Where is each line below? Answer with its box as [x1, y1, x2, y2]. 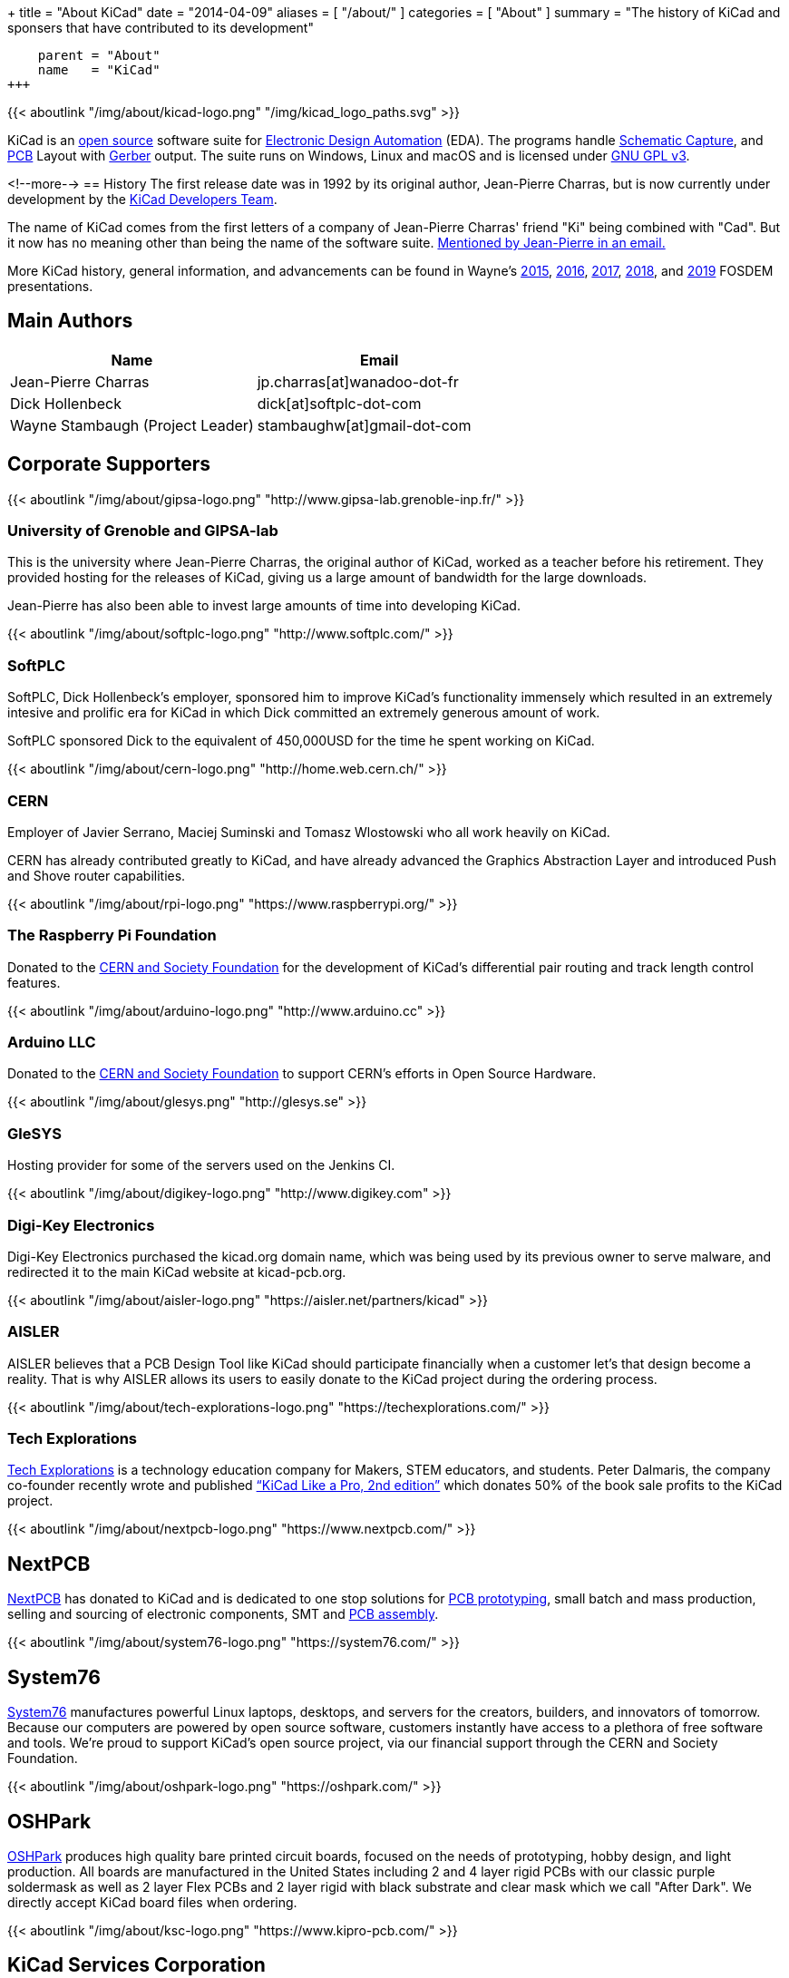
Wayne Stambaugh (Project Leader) [10, 415, 254, 434]
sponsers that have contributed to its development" [7, 20, 314, 35]
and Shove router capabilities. [7, 867, 186, 883]
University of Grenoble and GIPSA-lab [7, 521, 278, 541]
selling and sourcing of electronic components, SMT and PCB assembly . [7, 1606, 439, 1622]
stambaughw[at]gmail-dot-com [257, 415, 472, 434]
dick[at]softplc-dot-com [257, 394, 422, 413]
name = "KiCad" [37, 63, 161, 77]
